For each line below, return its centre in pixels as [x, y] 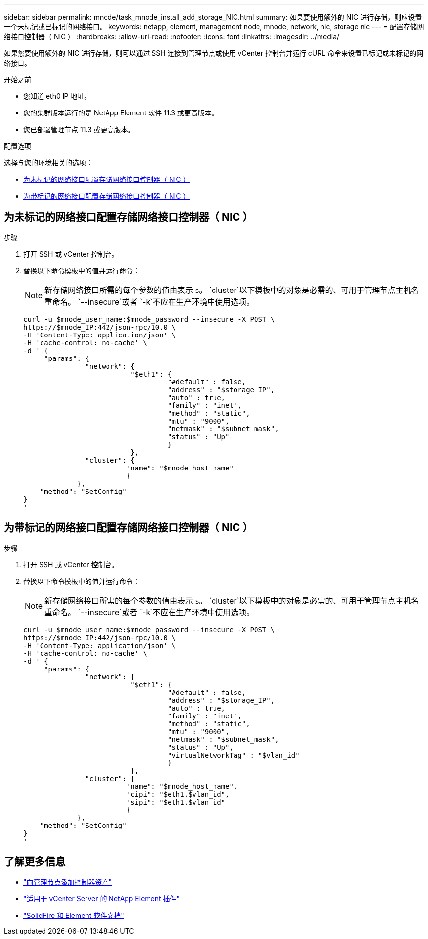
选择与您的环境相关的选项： [48, 163]
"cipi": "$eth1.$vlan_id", [178, 794]
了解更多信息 [35, 862]
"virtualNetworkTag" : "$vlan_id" [234, 755]
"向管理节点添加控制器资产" [68, 882]
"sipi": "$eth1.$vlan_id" [176, 802]
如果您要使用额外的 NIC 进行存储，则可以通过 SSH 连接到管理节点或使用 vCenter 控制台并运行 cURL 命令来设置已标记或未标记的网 [214, 53]
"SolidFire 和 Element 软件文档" [74, 915]
